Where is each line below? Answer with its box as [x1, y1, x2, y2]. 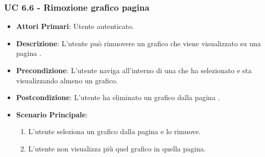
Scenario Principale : [16, 109, 88, 119]
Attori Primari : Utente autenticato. [16, 21, 134, 32]
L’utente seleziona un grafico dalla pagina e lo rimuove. [28, 126, 201, 137]
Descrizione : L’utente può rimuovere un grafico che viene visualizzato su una [16, 38, 261, 48]
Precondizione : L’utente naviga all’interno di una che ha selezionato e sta [16, 65, 252, 75]
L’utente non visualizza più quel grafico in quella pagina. [28, 143, 206, 153]
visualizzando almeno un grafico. [16, 75, 118, 85]
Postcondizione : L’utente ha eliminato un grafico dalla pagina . [16, 92, 220, 103]
